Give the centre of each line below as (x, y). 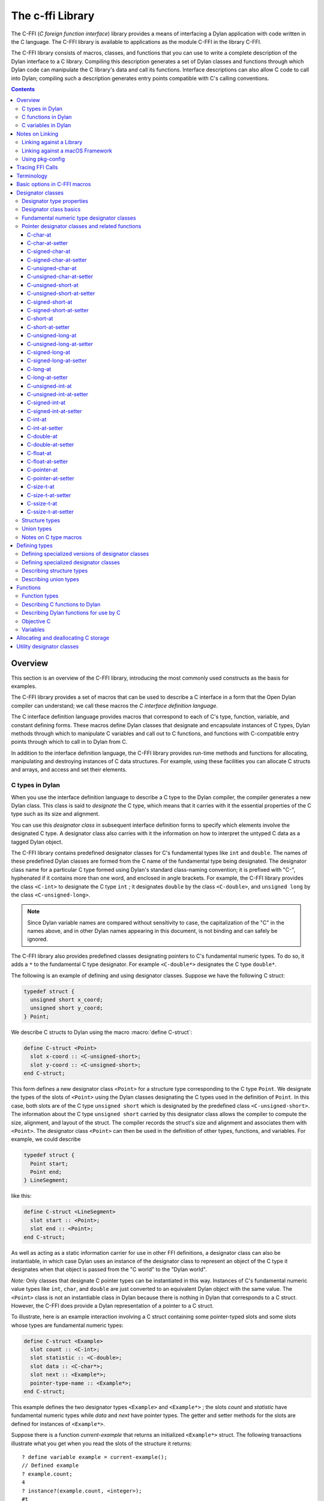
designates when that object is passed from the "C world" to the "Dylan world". (109, 1269)
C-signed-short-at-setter (58, 310)
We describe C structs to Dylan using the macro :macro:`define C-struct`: (101, 1032)
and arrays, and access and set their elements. (69, 770)
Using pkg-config (43, 159)
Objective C (36, 621)
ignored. (37, 939)
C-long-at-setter (48, 378)
